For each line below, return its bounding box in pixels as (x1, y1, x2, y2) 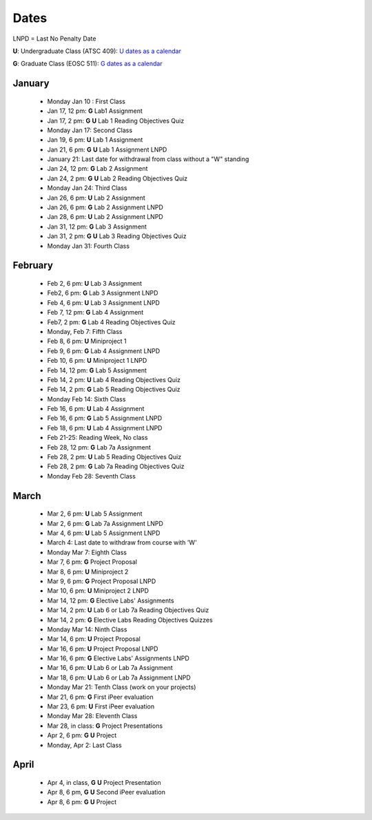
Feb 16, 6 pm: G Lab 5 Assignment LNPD (47, 414, 163, 423)
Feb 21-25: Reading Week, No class (47, 434, 148, 442)
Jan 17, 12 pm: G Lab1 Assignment (47, 107, 143, 115)
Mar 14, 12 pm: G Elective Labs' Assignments (47, 596, 175, 605)
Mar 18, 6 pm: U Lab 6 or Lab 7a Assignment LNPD (47, 673, 191, 682)
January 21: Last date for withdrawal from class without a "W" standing (47, 155, 249, 163)
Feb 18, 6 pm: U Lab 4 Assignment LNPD (47, 423, 163, 432)
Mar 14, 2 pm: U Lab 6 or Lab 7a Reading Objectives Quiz (47, 606, 209, 614)
